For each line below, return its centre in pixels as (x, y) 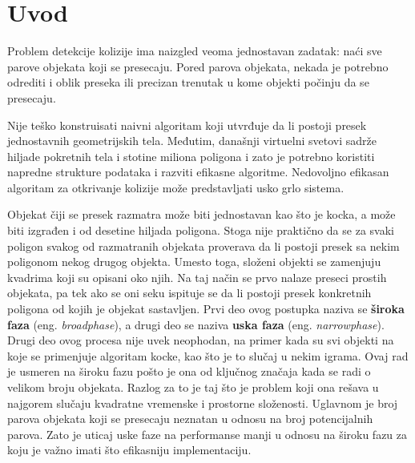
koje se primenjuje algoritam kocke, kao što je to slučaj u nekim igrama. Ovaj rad (208, 355)
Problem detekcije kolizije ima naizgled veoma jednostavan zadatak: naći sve (195, 51)
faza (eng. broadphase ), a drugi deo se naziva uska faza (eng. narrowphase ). (196, 324)
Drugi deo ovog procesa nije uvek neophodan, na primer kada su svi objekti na (201, 340)
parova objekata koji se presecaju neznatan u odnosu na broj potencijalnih (190, 419)
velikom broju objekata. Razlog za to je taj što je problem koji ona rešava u (193, 387)
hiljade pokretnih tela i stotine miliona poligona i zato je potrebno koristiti (191, 156)
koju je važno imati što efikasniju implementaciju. (129, 450)
